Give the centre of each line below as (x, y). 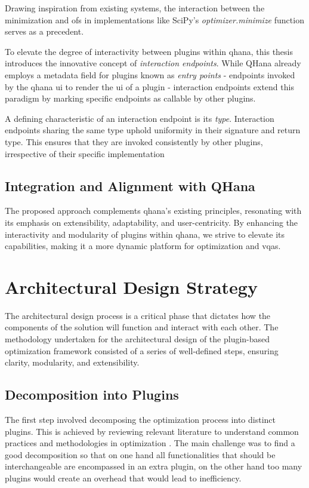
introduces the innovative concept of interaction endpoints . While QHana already (153, 63)
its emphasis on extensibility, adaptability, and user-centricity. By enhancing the (152, 222)
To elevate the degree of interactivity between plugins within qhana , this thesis (149, 51)
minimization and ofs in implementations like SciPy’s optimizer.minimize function (154, 19)
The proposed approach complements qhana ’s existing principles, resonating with (153, 211)
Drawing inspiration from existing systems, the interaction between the (135, 8)
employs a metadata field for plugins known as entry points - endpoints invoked (150, 74)
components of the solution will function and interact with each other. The (142, 327)
